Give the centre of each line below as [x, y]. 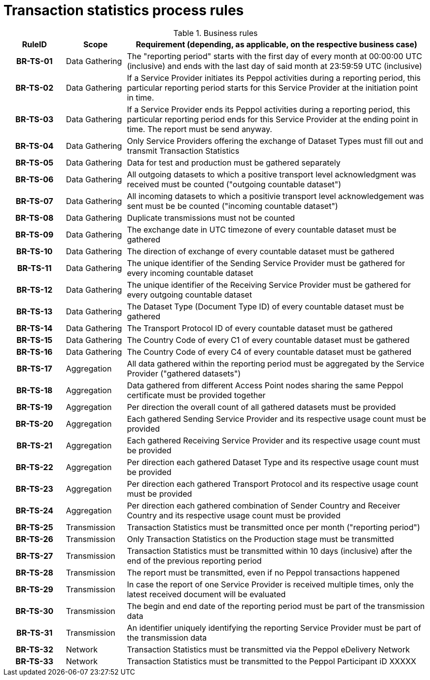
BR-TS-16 [35, 352]
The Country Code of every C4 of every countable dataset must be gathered [269, 352]
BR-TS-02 [35, 87]
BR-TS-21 [35, 445]
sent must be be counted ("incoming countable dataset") [233, 206]
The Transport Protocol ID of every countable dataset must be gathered [260, 328]
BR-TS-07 [35, 201]
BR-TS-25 [35, 527]
